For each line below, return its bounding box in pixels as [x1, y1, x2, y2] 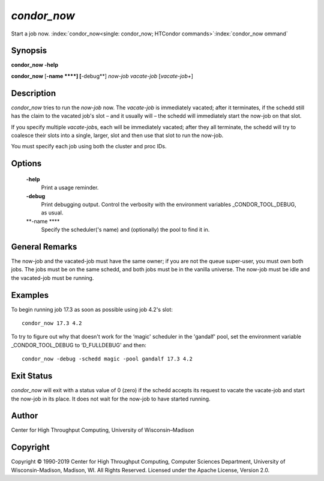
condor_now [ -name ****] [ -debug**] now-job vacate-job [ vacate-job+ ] [11, 72, 193, 79]
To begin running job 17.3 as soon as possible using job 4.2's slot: [11, 306, 173, 313]
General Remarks [11, 241, 77, 252]
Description [11, 88, 56, 98]
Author [11, 411, 38, 421]
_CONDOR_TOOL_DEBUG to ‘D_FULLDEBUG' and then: [11, 341, 146, 348]
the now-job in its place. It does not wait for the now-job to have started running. [11, 395, 211, 402]
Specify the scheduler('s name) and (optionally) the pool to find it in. [41, 226, 210, 234]
